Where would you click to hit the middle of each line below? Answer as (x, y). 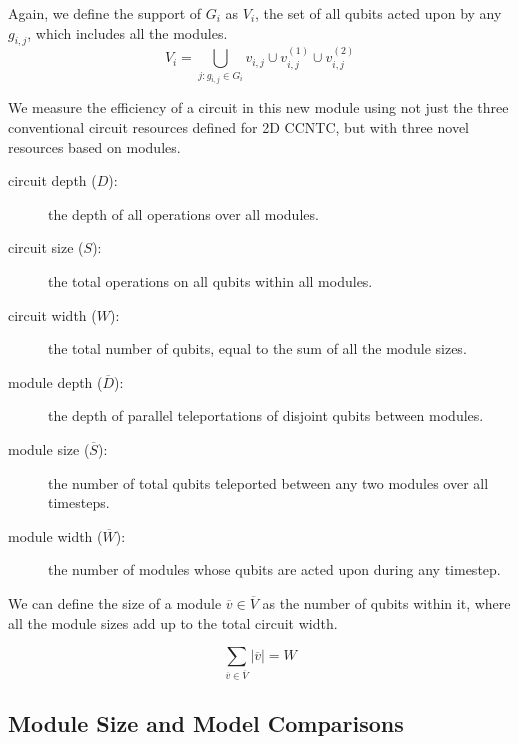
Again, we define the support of (105, 13)
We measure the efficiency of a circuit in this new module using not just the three (258, 107)
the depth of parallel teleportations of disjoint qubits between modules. (266, 415)
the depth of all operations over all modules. (183, 213)
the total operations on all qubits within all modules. (210, 281)
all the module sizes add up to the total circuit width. (173, 622)
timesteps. (79, 502)
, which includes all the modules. (127, 32)
